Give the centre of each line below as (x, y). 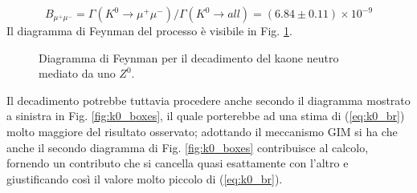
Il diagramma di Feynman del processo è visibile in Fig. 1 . (149, 30)
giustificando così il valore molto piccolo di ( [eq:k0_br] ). (145, 178)
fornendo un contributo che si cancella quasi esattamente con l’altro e (178, 163)
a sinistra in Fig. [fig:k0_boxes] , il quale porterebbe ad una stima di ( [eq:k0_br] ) (206, 116)
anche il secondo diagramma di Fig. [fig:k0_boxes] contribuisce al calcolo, (188, 147)
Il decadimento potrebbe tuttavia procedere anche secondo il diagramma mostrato (208, 100)
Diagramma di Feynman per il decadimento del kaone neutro (189, 57)
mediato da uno (77, 73)
